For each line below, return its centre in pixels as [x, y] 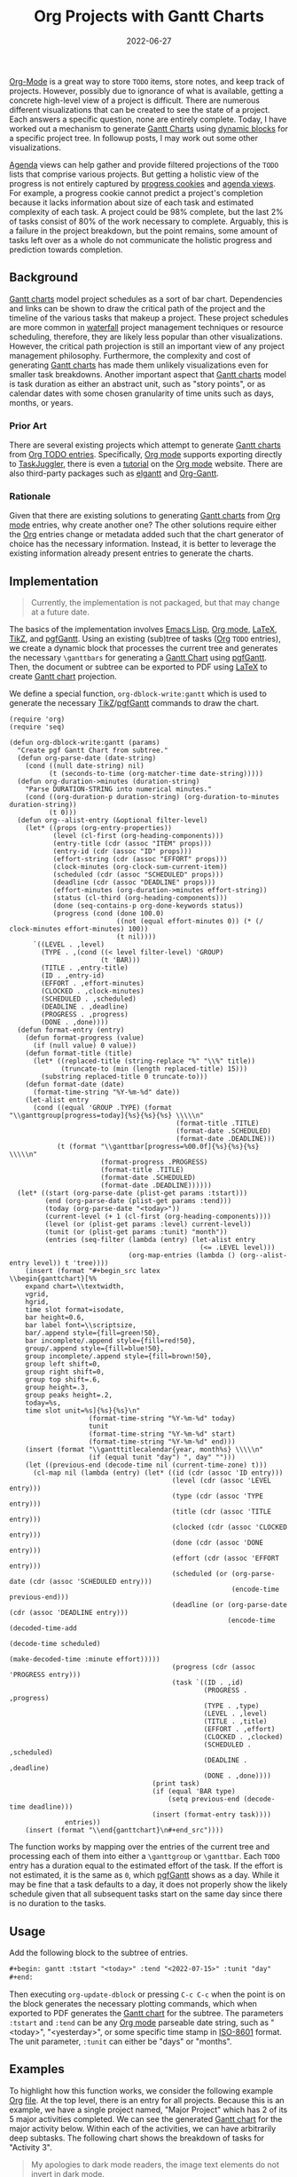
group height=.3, [57, 1388]
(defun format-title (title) [79, 1054]
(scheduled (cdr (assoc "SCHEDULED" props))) [138, 875]
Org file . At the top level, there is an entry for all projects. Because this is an [147, 2100]
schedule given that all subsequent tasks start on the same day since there [146, 1894]
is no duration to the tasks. [58, 1904]
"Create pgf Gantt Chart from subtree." [93, 751]
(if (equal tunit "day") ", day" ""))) [162, 1458]
